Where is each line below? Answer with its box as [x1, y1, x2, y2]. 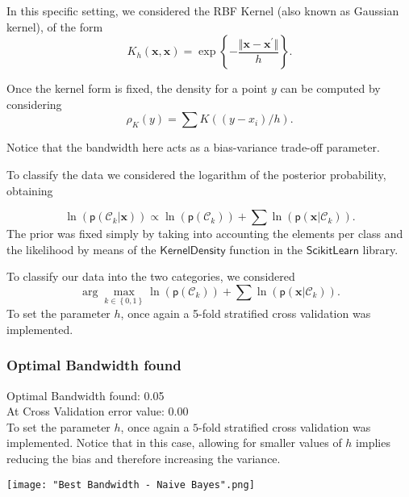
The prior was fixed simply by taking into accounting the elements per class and [6, 225, 403, 242]
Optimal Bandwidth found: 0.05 [6, 386, 165, 403]
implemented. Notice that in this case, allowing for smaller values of [6, 434, 342, 451]
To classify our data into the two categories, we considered [6, 268, 295, 285]
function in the [229, 240, 303, 257]
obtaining [6, 182, 53, 198]
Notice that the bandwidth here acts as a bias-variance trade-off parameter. [6, 139, 380, 156]
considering [6, 95, 62, 112]
